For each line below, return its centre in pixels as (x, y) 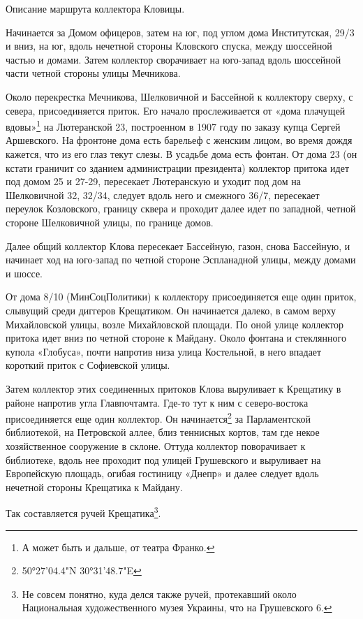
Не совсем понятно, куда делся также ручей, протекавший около (159, 593)
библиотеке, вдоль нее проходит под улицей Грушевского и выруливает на (163, 459)
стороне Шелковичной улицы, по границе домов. (110, 222)
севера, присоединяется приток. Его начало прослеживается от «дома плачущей (176, 110)
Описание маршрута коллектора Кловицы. (95, 8)
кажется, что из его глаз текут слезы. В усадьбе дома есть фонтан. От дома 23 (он (181, 154)
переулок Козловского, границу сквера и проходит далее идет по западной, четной (181, 209)
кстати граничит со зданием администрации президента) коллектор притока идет (178, 167)
